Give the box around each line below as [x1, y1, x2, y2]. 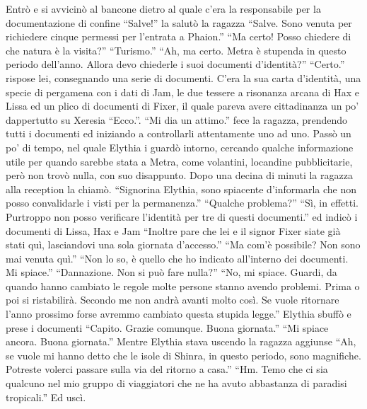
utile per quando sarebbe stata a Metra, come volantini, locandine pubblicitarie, [6, 154, 353, 168]
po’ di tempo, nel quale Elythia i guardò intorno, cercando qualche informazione [6, 139, 354, 154]
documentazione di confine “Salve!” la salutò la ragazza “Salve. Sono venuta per [6, 15, 352, 30]
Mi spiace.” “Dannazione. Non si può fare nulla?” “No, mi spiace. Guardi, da [6, 265, 337, 280]
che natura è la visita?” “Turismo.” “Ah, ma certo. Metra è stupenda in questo [6, 42, 346, 57]
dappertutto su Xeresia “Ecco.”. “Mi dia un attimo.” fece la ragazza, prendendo [6, 112, 348, 127]
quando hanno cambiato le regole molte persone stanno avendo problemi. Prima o [6, 278, 360, 293]
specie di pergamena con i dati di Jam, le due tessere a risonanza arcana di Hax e [6, 84, 359, 99]
